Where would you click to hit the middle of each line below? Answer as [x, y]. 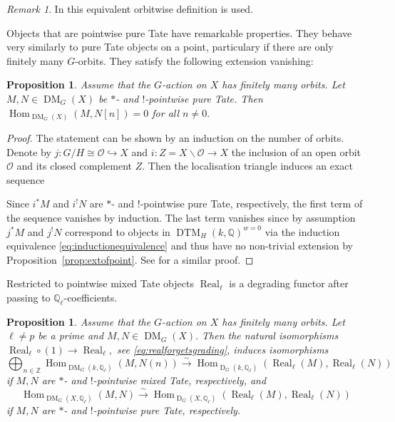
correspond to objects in [118, 231]
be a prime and [71, 335]
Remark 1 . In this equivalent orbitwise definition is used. [130, 9]
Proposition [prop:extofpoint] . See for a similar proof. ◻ [130, 259]
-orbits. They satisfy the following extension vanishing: [194, 60]
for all [166, 112]
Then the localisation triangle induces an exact [250, 166]
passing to [29, 298]
